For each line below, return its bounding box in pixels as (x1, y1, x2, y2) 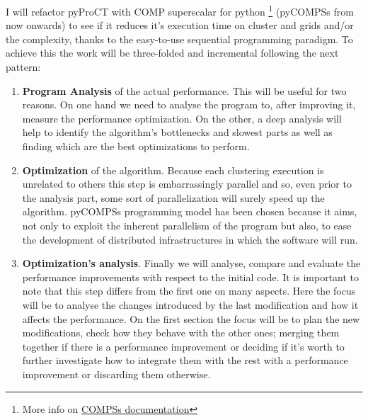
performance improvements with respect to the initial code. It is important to (22, 269, 360, 284)
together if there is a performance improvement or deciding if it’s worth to (22, 339, 345, 353)
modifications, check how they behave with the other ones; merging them (22, 325, 340, 340)
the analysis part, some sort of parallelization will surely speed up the (22, 190, 325, 205)
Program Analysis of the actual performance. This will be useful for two (22, 83, 347, 98)
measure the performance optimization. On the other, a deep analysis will (22, 110, 342, 125)
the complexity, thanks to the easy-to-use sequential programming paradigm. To (6, 31, 353, 46)
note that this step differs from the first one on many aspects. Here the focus (22, 283, 356, 298)
